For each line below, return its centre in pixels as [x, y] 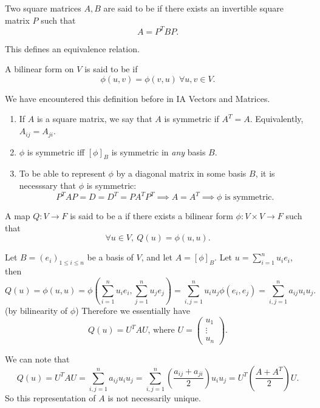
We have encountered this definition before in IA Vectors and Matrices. [138, 98]
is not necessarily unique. [154, 397]
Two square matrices [43, 8]
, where [161, 331]
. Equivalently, [277, 119]
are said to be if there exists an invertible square [193, 8]
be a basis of [110, 257]
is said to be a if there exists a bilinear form [151, 216]
